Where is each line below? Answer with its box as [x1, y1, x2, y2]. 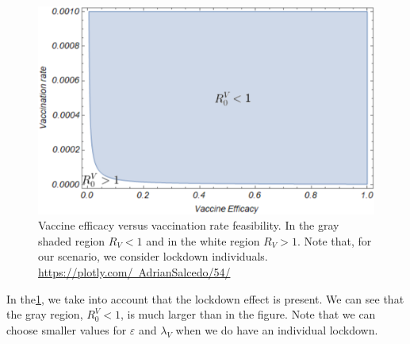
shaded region [38, 232, 105, 249]
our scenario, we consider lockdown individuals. [38, 248, 268, 265]
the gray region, [6, 306, 83, 323]
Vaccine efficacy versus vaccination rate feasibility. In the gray [38, 217, 339, 234]
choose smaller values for [6, 321, 127, 338]
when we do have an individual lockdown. [175, 321, 378, 338]
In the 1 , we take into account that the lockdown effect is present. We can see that [6, 290, 404, 307]
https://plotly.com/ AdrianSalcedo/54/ [38, 264, 231, 280]
